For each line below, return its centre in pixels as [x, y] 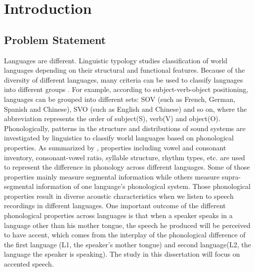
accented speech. [29, 264]
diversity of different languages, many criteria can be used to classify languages [124, 79]
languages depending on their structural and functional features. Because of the [125, 70]
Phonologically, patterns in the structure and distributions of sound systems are [125, 128]
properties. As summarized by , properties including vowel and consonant [115, 147]
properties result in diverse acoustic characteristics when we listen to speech [119, 196]
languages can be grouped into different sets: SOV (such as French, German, [120, 99]
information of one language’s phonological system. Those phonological [143, 186]
